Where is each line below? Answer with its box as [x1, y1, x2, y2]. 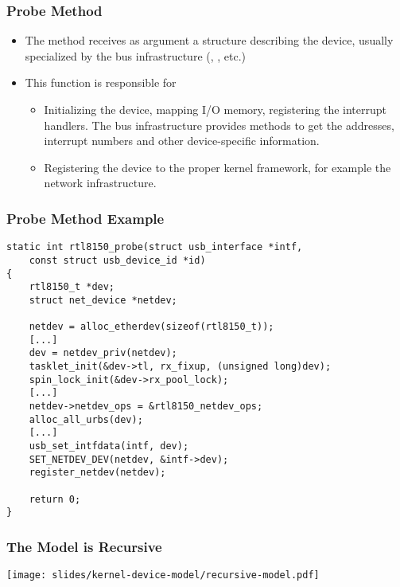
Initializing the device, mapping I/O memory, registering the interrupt [44, 101, 387, 117]
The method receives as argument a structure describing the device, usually [25, 32, 394, 49]
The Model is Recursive [6, 536, 162, 556]
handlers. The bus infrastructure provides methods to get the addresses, [44, 116, 394, 133]
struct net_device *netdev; [29, 294, 177, 306]
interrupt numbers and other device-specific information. [44, 132, 320, 149]
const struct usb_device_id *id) [29, 254, 206, 266]
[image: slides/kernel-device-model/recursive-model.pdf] [6, 569, 320, 581]
